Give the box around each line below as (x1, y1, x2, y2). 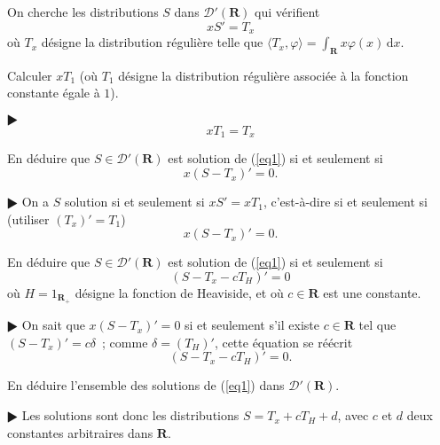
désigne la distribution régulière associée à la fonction (118, 66, 409, 84)
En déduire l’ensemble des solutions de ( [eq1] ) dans (7, 376, 285, 394)
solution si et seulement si (64, 192, 205, 211)
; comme (102, 332, 148, 351)
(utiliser (7, 209, 50, 228)
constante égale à (7, 83, 100, 102)
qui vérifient (255, 3, 320, 20)
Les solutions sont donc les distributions (21, 406, 240, 425)
